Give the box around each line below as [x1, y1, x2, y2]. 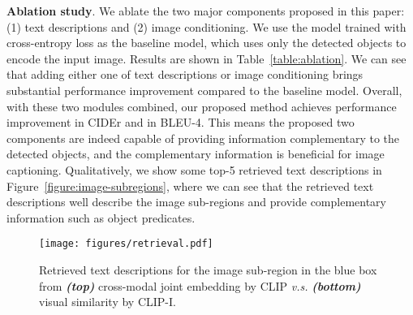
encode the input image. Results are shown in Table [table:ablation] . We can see [6, 50, 407, 67]
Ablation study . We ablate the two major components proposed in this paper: [6, 2, 405, 19]
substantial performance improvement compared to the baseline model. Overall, [6, 81, 402, 98]
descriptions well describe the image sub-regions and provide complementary [6, 193, 387, 210]
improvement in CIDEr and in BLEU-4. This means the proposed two [6, 114, 355, 131]
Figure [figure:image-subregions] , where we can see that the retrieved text [6, 177, 374, 194]
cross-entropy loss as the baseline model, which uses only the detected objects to [6, 34, 407, 51]
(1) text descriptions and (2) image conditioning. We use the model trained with [6, 18, 407, 35]
